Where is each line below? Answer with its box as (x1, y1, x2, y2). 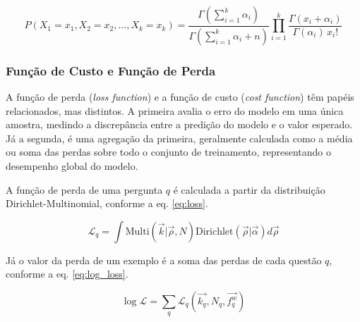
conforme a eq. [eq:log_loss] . (6, 266, 128, 281)
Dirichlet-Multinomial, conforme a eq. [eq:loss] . (6, 196, 208, 211)
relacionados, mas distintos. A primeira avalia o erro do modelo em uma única (6, 103, 344, 118)
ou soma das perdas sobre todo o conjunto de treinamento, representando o (6, 144, 332, 159)
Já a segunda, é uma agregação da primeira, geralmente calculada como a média (6, 130, 353, 145)
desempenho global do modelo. (6, 159, 138, 173)
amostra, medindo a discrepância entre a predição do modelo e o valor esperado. (6, 117, 353, 132)
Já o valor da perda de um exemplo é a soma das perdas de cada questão (6, 252, 322, 267)
